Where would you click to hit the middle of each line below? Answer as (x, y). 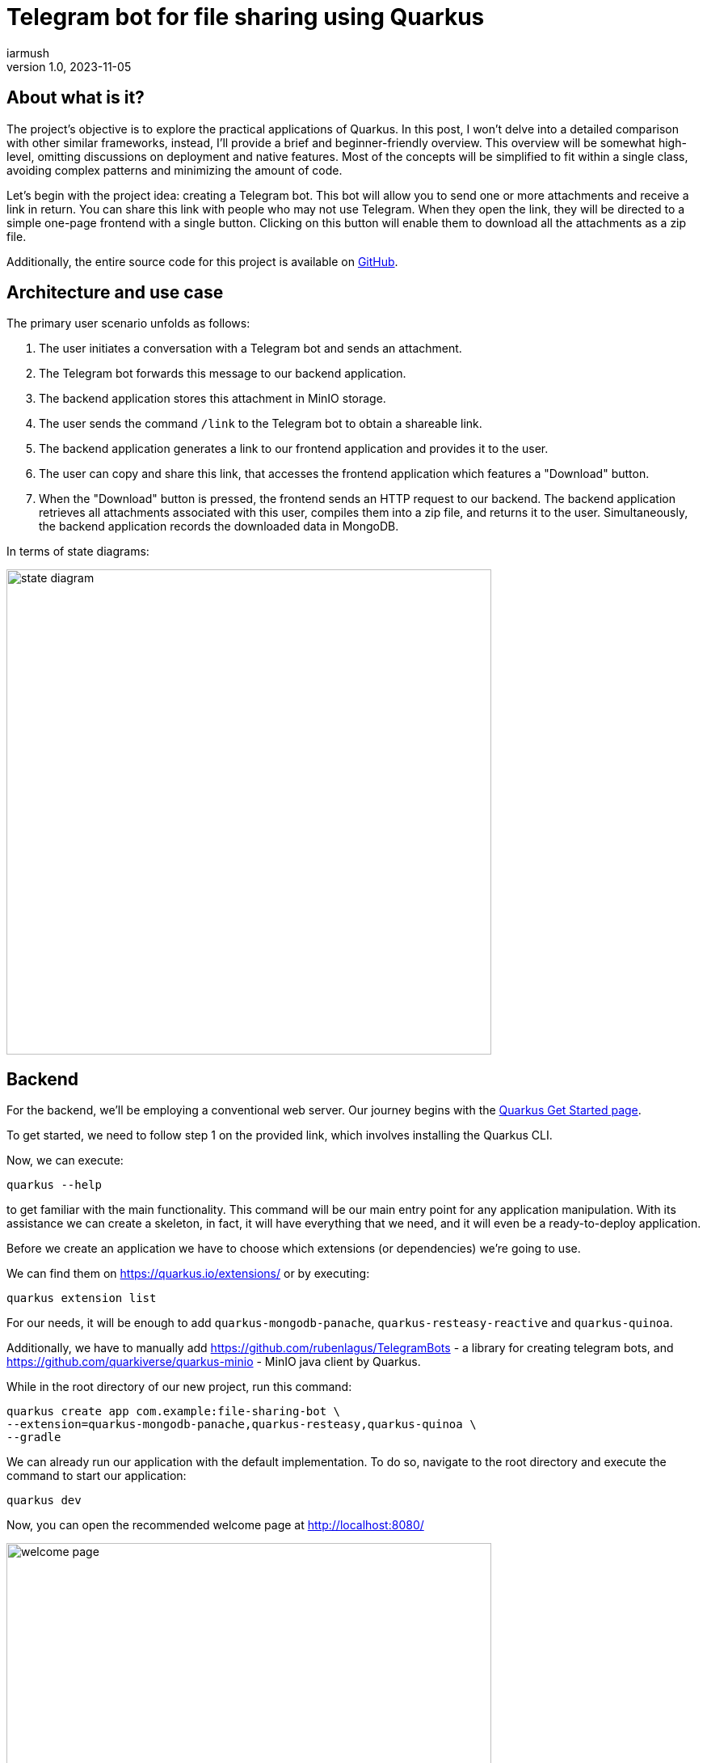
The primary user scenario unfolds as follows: (128, 323)
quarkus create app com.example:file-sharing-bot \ (174, 1412)
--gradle (34, 1437)
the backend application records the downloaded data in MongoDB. (219, 526)
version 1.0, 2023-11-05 (69, 66)
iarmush (28, 53)
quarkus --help (55, 1185)
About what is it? (76, 98)
